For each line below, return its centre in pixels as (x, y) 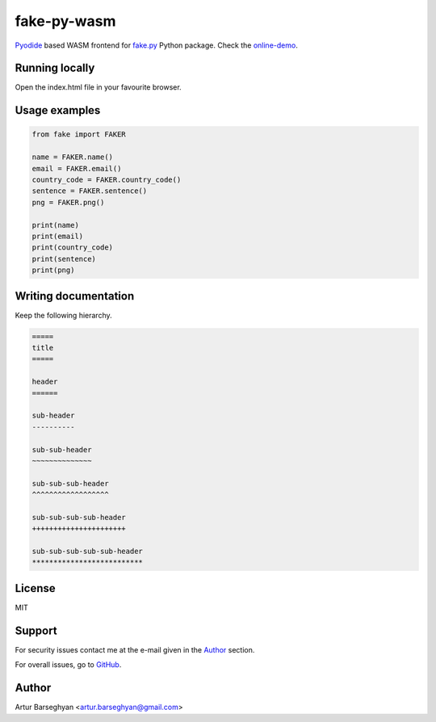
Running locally (55, 68)
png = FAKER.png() (68, 202)
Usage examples (58, 110)
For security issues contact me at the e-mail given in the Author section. (135, 649)
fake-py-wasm (65, 21)
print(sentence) (64, 259)
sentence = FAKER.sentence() (90, 191)
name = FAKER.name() (72, 157)
